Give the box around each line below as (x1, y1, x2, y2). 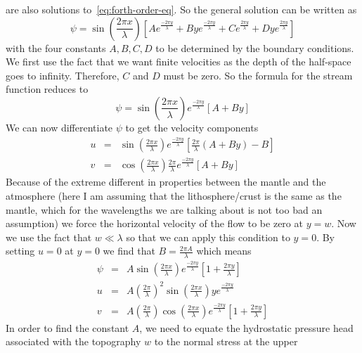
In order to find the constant (6, 320, 129, 335)
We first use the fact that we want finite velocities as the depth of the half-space (6, 54, 351, 69)
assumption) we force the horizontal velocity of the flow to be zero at (6, 216, 303, 231)
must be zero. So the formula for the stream (163, 68, 353, 82)
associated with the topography (6, 334, 141, 349)
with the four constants (6, 40, 106, 55)
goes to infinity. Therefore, (6, 68, 119, 82)
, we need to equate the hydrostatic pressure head (139, 320, 354, 335)
